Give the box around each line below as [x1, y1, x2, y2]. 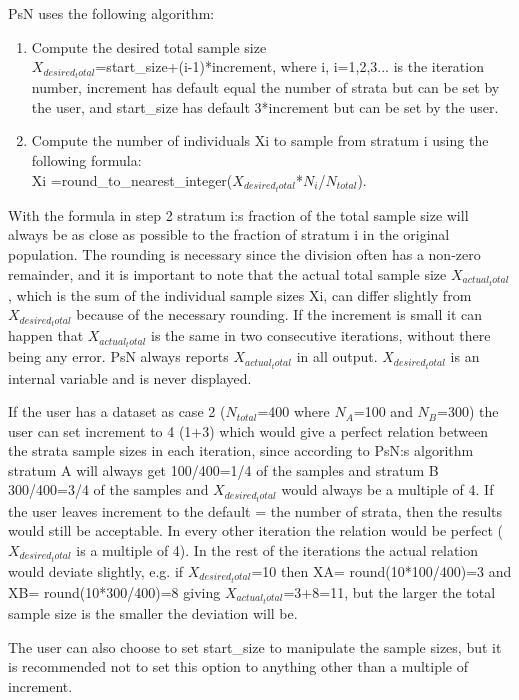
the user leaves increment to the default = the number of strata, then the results [8, 500, 503, 521]
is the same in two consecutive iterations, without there [150, 325, 491, 346]
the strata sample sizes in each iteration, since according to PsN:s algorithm [8, 440, 474, 461]
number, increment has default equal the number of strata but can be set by [31, 77, 500, 98]
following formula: [31, 150, 142, 171]
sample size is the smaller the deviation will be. [8, 603, 298, 624]
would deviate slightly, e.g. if [8, 560, 184, 581]
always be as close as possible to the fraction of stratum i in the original [8, 224, 450, 245]
